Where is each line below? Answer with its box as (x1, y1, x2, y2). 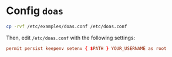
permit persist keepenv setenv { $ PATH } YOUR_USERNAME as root (6, 45, 167, 51)
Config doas (6, 4, 63, 18)
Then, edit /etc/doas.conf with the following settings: (6, 34, 136, 41)
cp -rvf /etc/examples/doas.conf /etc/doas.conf (6, 24, 127, 29)
